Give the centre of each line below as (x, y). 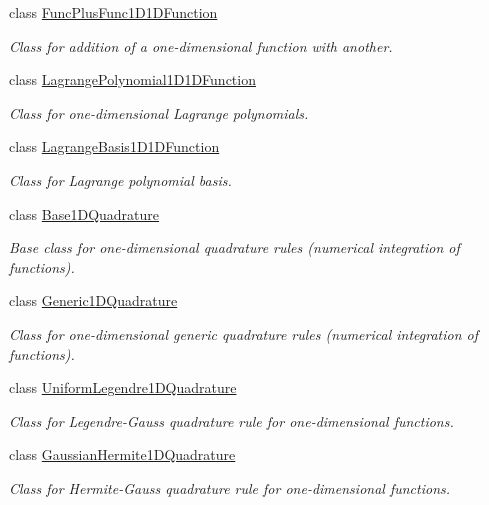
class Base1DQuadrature (84, 213)
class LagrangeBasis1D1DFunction (114, 146)
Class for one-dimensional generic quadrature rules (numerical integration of (243, 333)
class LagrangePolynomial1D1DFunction (132, 79)
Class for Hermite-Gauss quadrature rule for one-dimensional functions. (230, 487)
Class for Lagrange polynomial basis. (120, 179)
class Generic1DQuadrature (93, 300)
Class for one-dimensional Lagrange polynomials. (159, 112)
